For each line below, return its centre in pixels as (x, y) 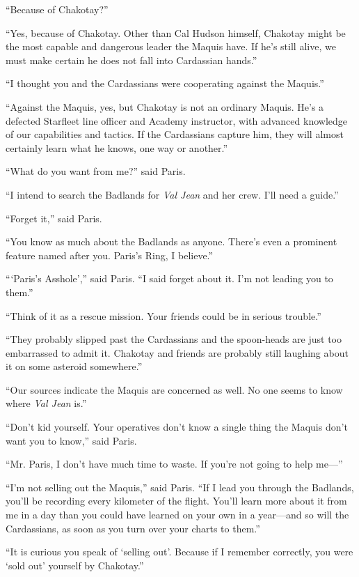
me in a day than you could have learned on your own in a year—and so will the (177, 515)
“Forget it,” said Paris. (54, 218)
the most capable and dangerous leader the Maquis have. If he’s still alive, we (171, 46)
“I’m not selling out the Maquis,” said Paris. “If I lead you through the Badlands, (180, 487)
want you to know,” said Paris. (71, 440)
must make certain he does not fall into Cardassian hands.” (131, 60)
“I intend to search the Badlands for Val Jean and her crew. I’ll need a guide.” (172, 194)
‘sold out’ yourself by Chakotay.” (75, 565)
